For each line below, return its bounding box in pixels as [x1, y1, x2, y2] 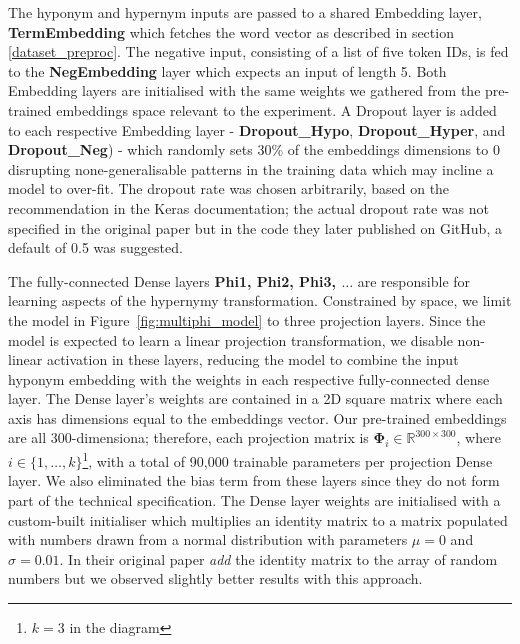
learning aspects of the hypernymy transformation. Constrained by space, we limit [8, 290, 512, 311]
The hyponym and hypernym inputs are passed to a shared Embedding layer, [8, 2, 482, 22]
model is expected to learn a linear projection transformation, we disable [8, 329, 453, 350]
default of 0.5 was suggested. [8, 237, 183, 258]
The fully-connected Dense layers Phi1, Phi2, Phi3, [8, 270, 337, 291]
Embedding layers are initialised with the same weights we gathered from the [8, 80, 481, 101]
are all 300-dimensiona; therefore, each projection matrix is [8, 427, 369, 448]
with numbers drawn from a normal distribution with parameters [8, 529, 408, 550]
